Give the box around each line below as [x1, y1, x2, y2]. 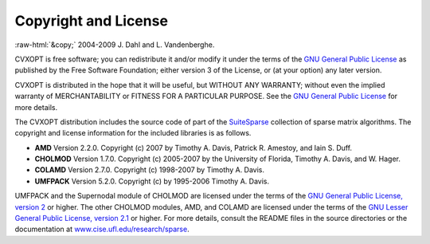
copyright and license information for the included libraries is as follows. [14, 128, 252, 138]
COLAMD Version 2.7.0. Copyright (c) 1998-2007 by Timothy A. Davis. [34, 165, 265, 175]
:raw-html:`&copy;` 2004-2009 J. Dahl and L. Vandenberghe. [14, 40, 215, 49]
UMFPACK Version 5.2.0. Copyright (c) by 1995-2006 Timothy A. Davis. [34, 176, 270, 186]
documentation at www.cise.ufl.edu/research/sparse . [14, 224, 190, 234]
